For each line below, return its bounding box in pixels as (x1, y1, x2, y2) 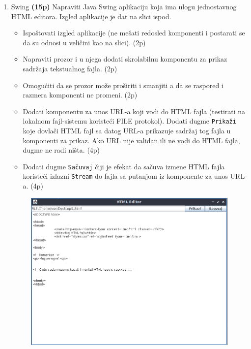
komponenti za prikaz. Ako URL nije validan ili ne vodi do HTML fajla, (23, 135, 240, 145)
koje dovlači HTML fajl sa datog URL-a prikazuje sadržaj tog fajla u (23, 126, 231, 135)
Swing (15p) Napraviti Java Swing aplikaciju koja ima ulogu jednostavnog (11, 1, 237, 11)
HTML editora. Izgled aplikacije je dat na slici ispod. (11, 11, 171, 21)
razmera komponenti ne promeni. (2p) (23, 90, 138, 100)
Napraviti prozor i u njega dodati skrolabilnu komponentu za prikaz (23, 54, 227, 64)
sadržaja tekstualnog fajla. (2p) (23, 63, 117, 73)
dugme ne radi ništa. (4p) (23, 145, 100, 155)
